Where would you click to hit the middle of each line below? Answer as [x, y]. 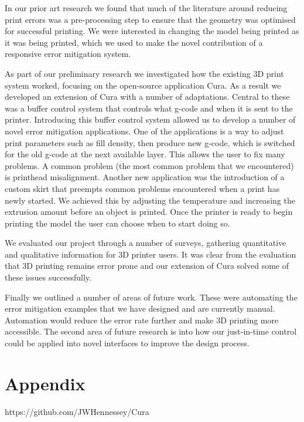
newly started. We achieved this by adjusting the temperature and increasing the [150, 200]
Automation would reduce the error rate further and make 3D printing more [142, 320]
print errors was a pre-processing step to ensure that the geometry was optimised [150, 19]
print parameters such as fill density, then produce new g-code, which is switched [150, 142]
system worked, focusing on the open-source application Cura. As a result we [143, 85]
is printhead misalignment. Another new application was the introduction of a [145, 177]
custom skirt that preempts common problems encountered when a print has [142, 188]
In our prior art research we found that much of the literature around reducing [146, 8]
